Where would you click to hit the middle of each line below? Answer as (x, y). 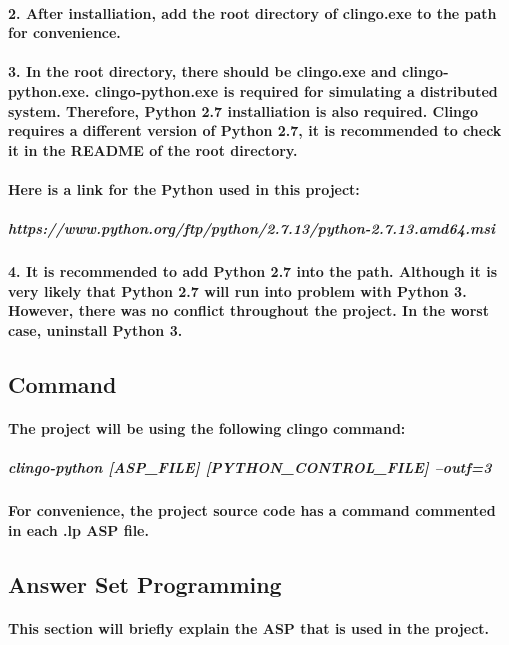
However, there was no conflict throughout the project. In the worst (248, 310)
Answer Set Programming (145, 583)
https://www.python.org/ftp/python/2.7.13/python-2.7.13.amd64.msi (251, 228)
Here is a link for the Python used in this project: (184, 188)
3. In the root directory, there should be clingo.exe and (202, 71)
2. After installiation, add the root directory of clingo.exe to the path (252, 12)
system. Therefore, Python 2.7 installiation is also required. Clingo (243, 110)
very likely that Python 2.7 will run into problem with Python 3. (237, 290)
